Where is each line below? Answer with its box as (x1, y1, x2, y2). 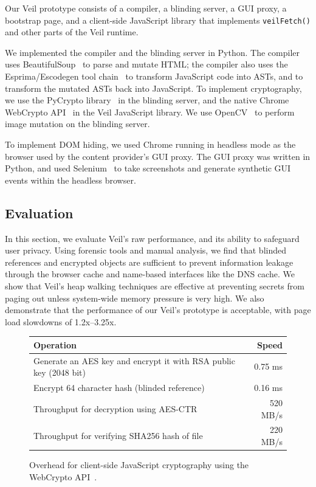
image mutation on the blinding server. (5, 117, 150, 130)
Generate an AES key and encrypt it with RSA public (33, 354, 235, 367)
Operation (33, 338, 77, 351)
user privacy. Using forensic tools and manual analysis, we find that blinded (5, 244, 287, 257)
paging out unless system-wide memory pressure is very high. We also (5, 291, 264, 304)
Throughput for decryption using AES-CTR (33, 402, 197, 415)
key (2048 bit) (33, 366, 86, 379)
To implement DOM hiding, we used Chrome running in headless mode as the (5, 138, 296, 150)
